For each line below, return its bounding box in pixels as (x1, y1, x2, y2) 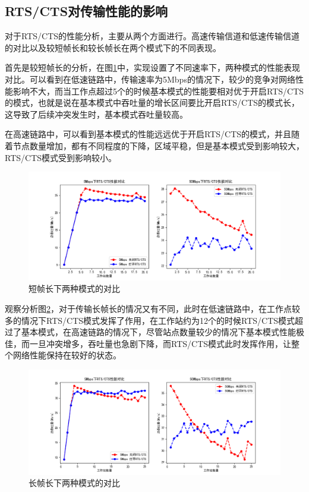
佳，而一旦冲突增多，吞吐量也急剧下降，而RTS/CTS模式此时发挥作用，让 (5, 337, 292, 349)
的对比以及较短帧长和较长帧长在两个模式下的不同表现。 (5, 41, 221, 53)
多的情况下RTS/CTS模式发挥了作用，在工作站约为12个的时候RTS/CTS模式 (5, 314, 295, 326)
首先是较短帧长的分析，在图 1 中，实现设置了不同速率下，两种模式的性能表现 (5, 61, 300, 74)
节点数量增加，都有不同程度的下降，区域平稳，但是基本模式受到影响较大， (12, 139, 304, 152)
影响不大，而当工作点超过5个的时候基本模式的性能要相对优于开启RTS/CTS (12, 84, 304, 97)
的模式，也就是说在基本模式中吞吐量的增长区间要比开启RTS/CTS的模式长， (5, 96, 300, 109)
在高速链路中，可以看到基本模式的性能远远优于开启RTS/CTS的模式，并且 (5, 128, 292, 140)
